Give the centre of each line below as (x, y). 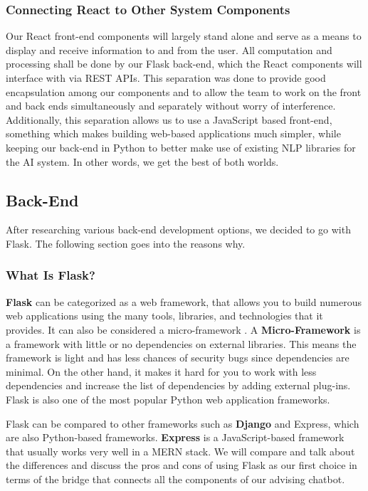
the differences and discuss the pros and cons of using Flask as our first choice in (182, 465)
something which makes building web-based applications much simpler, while (173, 133)
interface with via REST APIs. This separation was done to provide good (166, 78)
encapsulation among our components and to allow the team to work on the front (184, 91)
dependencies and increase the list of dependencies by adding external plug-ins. (178, 385)
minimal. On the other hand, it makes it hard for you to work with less (161, 371)
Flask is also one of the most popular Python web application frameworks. (168, 399)
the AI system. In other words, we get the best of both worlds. (142, 161)
